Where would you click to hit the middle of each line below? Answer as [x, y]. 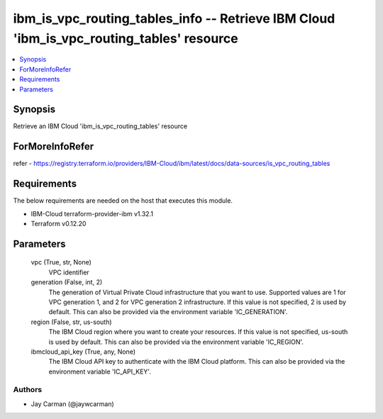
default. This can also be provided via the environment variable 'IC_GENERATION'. [168, 312]
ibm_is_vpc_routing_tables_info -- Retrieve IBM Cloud [174, 18]
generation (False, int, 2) [67, 282]
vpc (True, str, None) [61, 262]
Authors [28, 390]
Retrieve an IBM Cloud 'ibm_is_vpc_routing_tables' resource [100, 126]
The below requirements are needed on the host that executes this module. [123, 201]
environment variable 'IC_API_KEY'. [100, 371]
